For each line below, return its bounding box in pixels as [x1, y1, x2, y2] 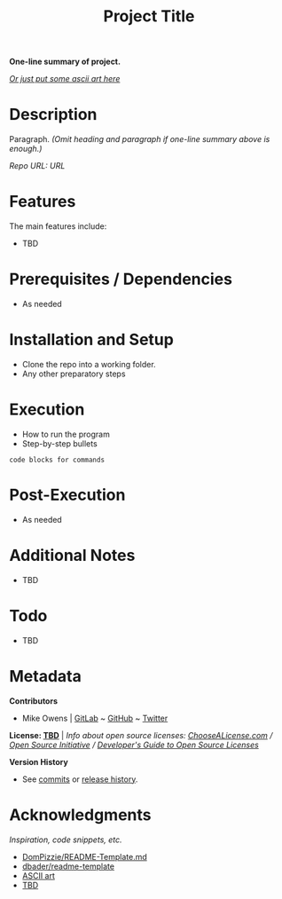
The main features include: [9, 221, 107, 232]
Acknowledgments [9, 805, 153, 824]
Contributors [9, 695, 59, 706]
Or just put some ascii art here [9, 74, 121, 84]
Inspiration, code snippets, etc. [9, 834, 122, 845]
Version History [9, 756, 68, 767]
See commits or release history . [21, 774, 138, 785]
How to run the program [21, 429, 111, 439]
